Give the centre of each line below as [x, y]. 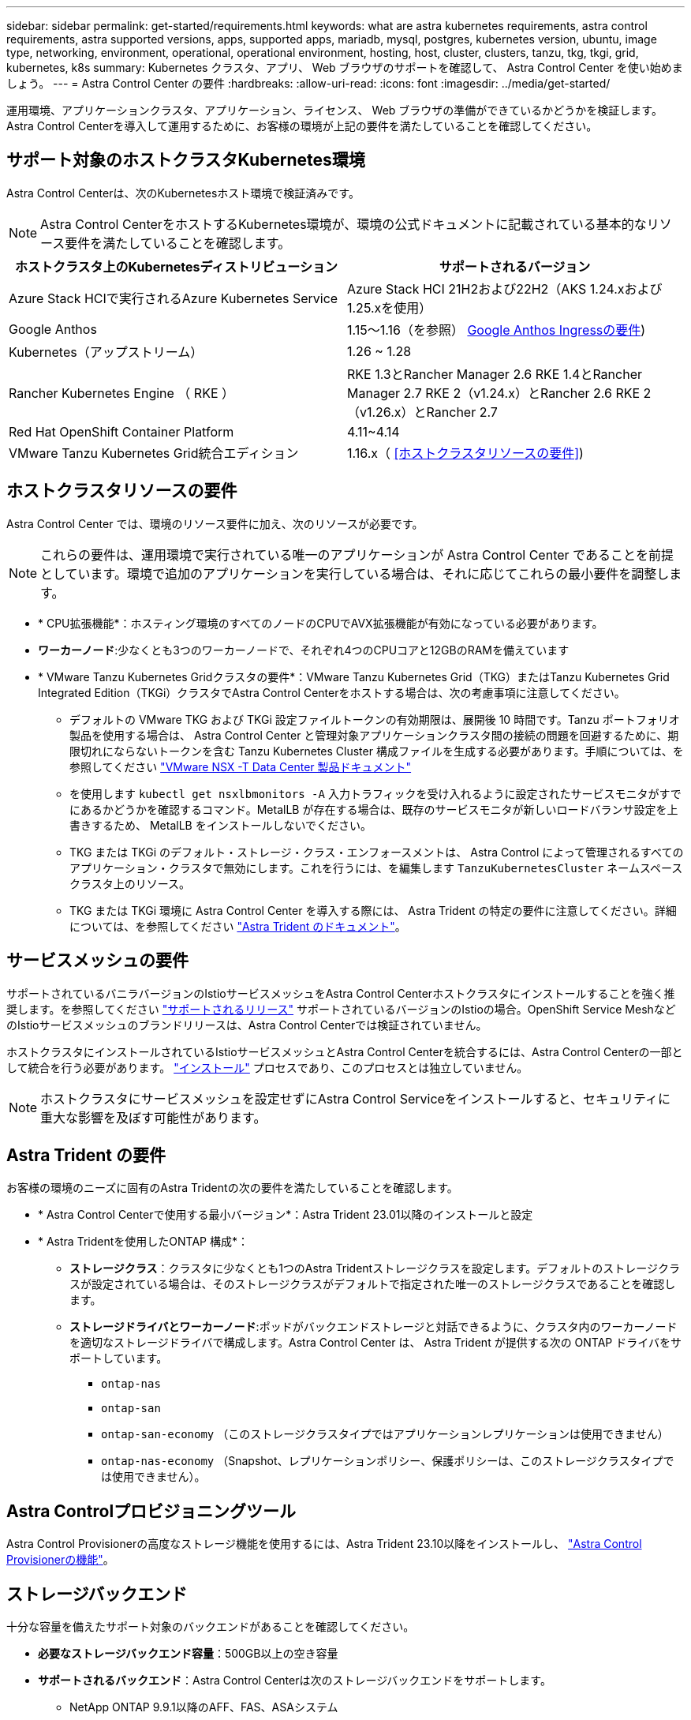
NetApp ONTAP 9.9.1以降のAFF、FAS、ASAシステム [204, 1707]
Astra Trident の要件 [86, 1155]
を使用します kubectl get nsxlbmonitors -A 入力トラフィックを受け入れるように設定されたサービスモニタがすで [375, 793]
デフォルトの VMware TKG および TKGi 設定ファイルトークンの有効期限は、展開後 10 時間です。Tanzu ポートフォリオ [375, 719]
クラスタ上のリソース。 [130, 883]
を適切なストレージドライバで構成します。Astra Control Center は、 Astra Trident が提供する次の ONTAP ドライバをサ [375, 1343]
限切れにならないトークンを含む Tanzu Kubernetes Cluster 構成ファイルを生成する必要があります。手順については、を [377, 751]
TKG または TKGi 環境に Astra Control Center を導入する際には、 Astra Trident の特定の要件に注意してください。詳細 [373, 910]
